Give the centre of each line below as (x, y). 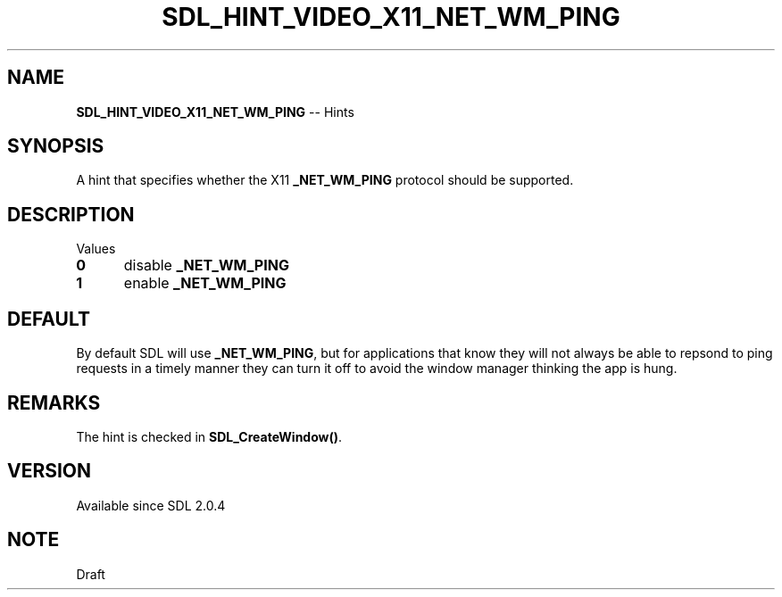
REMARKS (54, 402)
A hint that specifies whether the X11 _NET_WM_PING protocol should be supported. (325, 180)
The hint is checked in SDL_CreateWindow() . (209, 436)
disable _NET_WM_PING (206, 265)
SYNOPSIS (56, 146)
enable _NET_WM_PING (205, 283)
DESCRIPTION (71, 214)
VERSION (50, 471)
